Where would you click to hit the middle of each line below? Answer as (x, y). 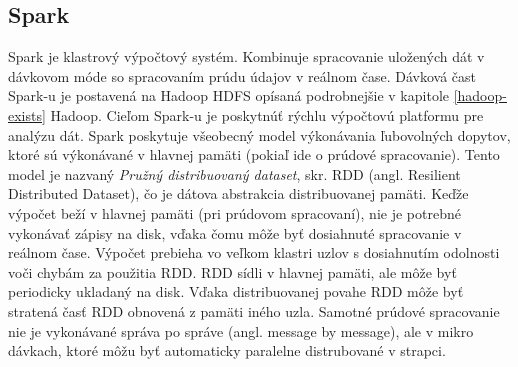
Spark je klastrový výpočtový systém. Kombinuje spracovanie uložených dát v (246, 56)
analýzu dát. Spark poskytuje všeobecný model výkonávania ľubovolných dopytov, (259, 134)
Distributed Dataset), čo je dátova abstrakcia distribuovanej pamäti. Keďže (238, 193)
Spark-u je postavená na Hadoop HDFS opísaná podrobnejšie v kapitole (228, 95)
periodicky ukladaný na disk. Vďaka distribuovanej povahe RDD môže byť (236, 291)
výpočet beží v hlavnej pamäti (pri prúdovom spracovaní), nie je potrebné (234, 212)
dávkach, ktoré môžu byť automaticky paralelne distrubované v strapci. (227, 350)
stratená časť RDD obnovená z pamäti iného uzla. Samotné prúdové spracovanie (254, 310)
